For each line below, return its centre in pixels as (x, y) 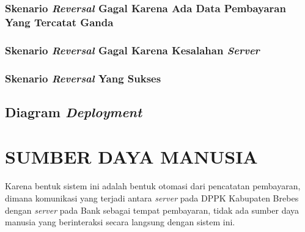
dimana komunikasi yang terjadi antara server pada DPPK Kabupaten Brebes (152, 198)
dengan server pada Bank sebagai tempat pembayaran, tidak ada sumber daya (152, 210)
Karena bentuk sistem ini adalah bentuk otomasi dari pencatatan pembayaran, (153, 186)
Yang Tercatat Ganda (59, 22)
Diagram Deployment (74, 111)
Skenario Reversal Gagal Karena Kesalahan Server (132, 50)
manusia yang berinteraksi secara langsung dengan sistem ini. (120, 222)
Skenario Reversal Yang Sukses (83, 78)
